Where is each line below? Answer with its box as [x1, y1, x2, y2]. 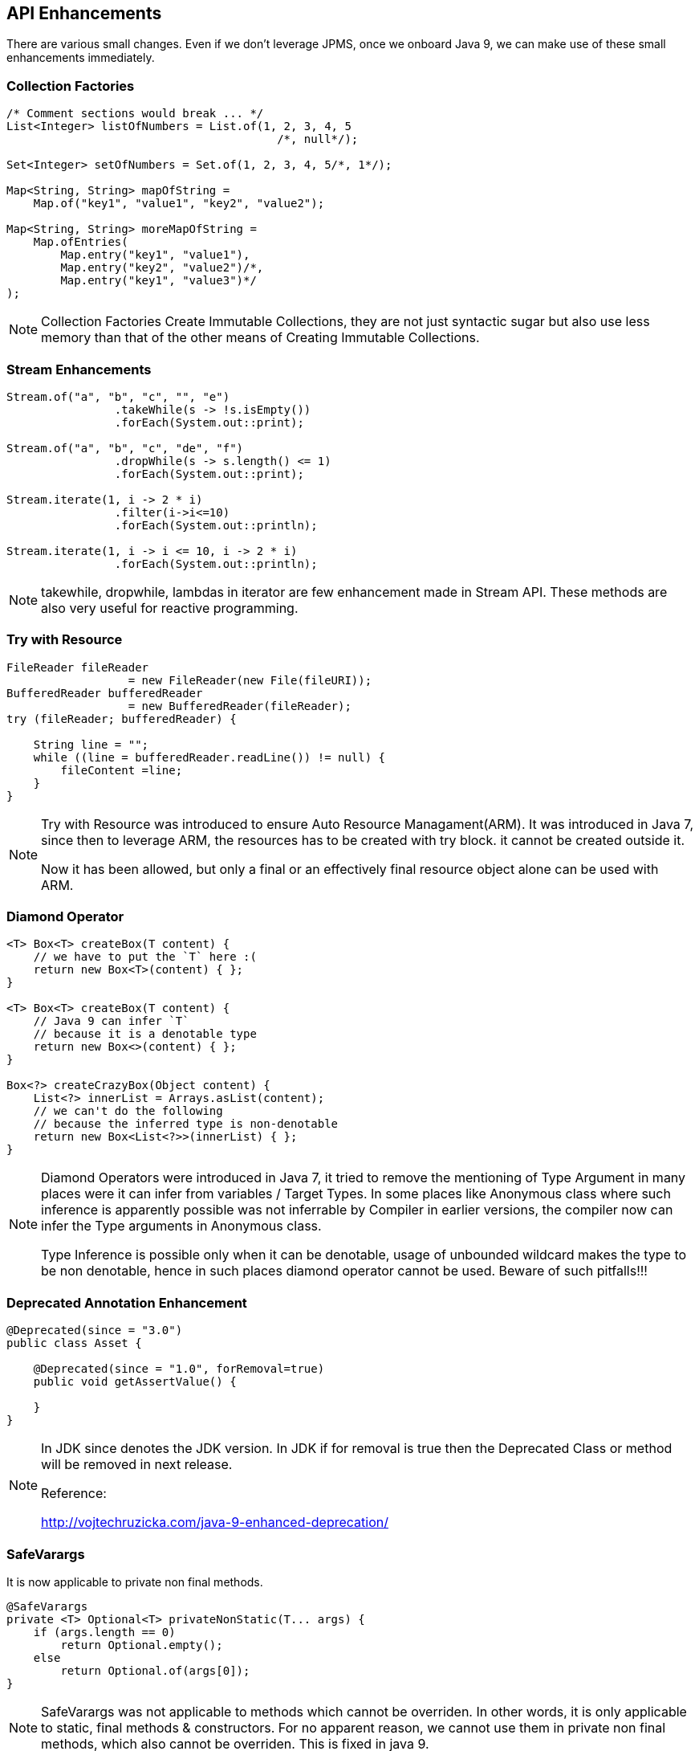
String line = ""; [33, 737, 149, 751]
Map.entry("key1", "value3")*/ [60, 274, 257, 288]
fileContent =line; [60, 763, 183, 777]
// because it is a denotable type [33, 1027, 257, 1041]
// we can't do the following [33, 1104, 223, 1118]
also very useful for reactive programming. [41, 599, 299, 616]
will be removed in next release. [41, 1456, 233, 1473]
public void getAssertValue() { [33, 1375, 237, 1389]
